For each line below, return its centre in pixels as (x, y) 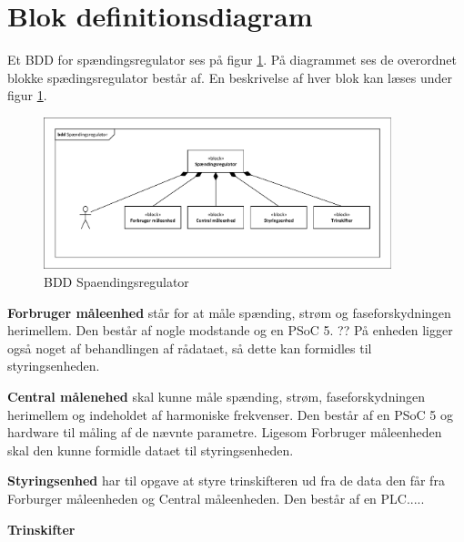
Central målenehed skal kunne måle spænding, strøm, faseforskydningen (217, 397)
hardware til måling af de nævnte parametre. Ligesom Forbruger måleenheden (225, 432)
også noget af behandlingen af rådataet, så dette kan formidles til (190, 348)
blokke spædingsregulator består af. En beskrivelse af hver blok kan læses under (230, 77)
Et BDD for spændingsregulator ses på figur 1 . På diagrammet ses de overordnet (232, 60)
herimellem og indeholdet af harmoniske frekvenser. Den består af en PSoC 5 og (231, 414)
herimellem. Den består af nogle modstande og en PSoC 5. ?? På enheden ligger (230, 330)
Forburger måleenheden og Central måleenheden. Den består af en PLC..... (216, 498)
